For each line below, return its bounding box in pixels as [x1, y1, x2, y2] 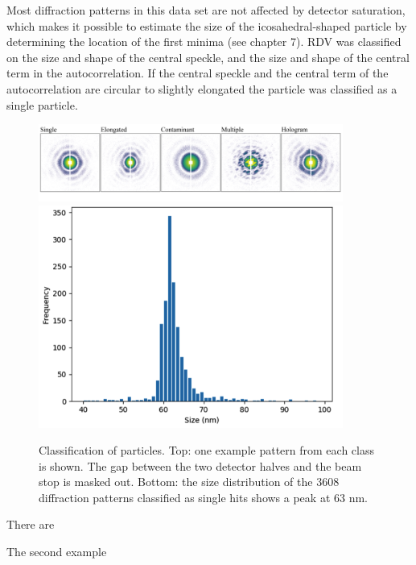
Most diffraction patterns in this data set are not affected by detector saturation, [6, 2, 406, 18]
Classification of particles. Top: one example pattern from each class [39, 442, 374, 459]
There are [6, 516, 55, 533]
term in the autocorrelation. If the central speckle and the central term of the [6, 64, 389, 81]
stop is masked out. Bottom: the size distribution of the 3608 [39, 473, 340, 490]
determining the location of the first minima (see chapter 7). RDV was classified [6, 33, 402, 50]
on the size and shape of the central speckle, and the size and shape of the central [6, 48, 410, 65]
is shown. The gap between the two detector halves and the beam [39, 457, 362, 474]
